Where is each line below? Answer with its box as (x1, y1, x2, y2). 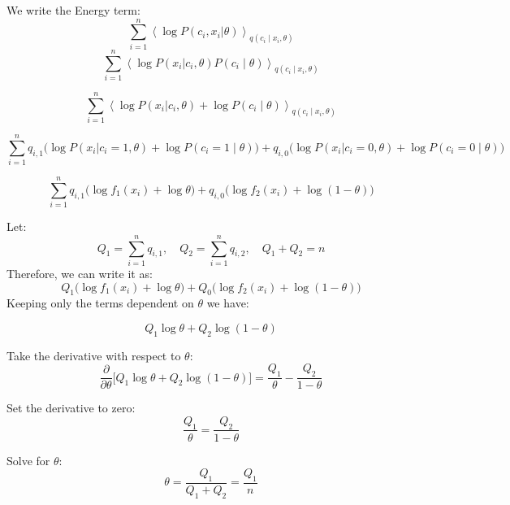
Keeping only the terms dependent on (6, 294, 194, 311)
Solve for (6, 451, 50, 468)
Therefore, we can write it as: (6, 264, 153, 281)
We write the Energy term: (6, 2, 140, 18)
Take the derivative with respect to (6, 346, 181, 364)
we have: (206, 294, 249, 311)
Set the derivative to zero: (6, 399, 136, 416)
